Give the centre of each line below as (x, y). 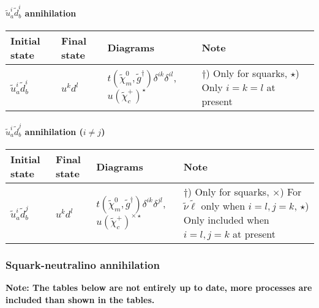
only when (223, 206)
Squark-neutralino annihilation (83, 264)
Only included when (226, 220)
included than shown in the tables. (80, 299)
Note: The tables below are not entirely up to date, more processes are (159, 288)
